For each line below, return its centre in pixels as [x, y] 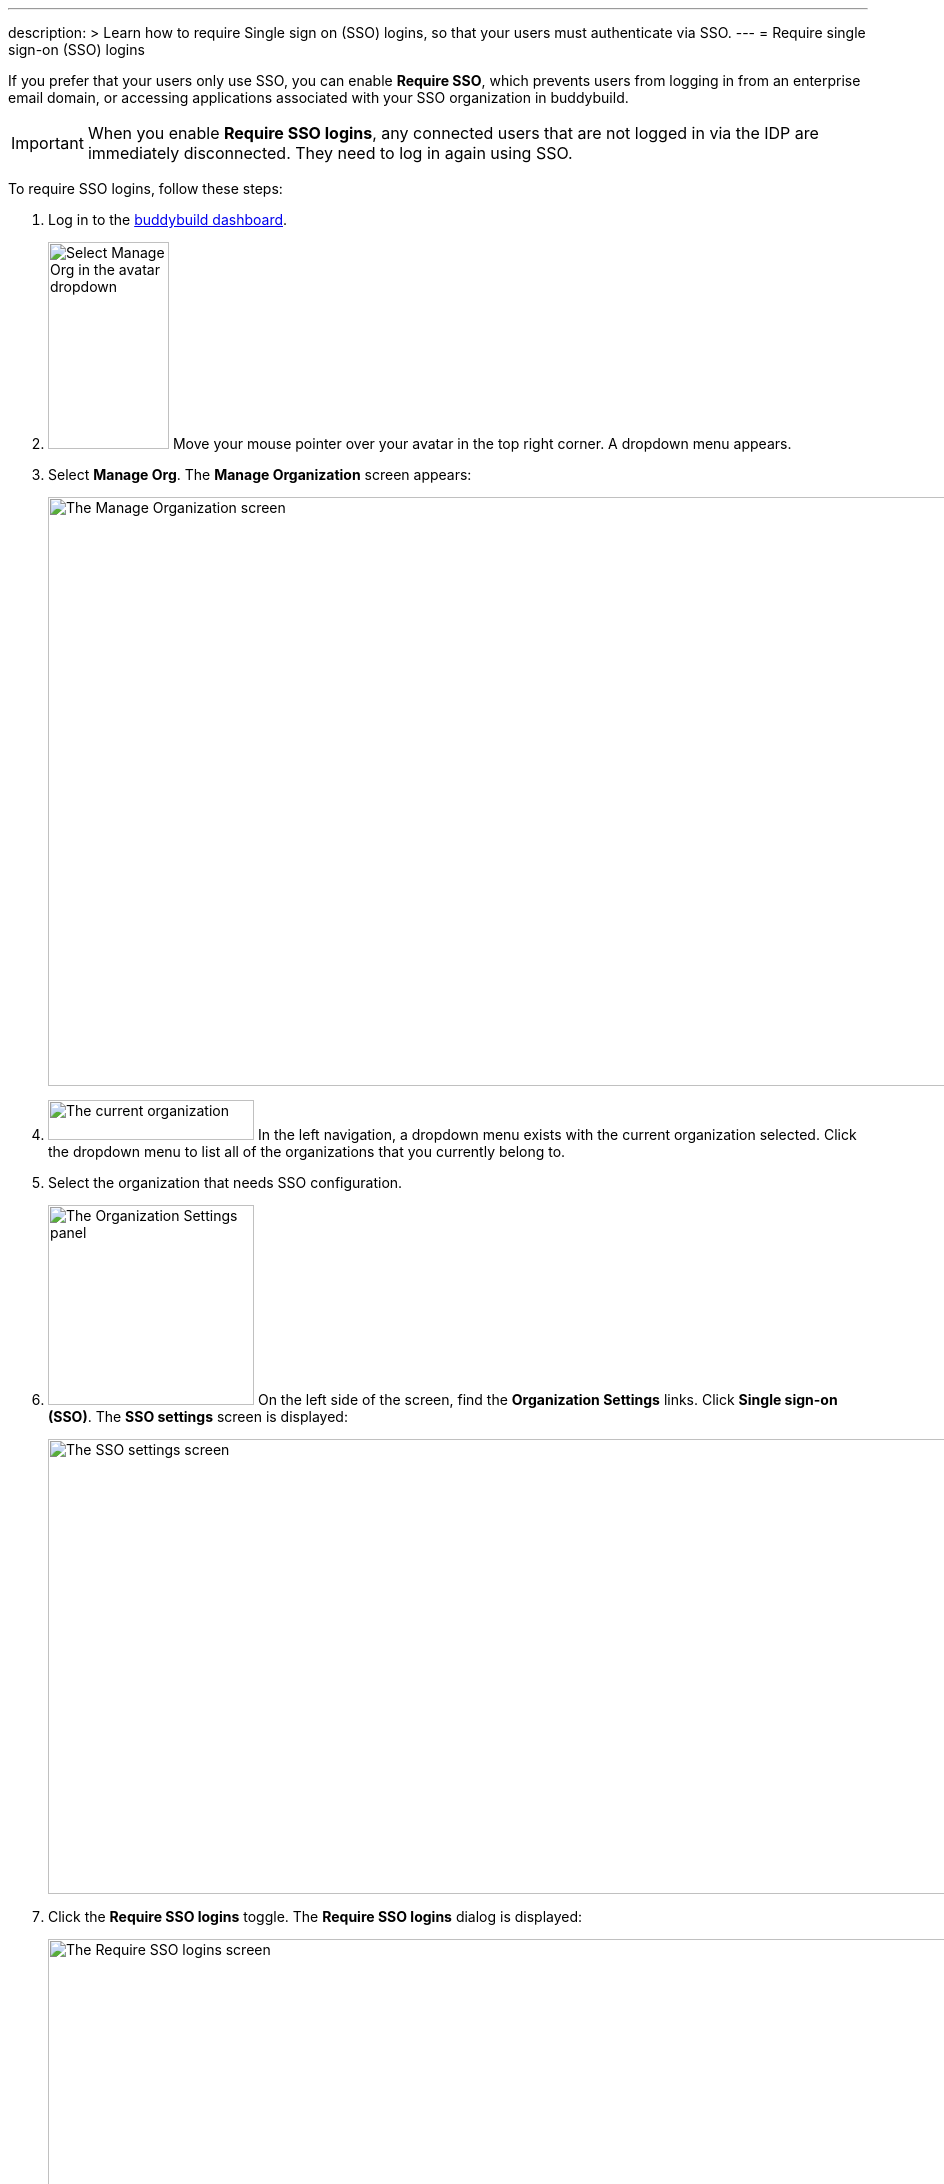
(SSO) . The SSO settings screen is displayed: [198, 1416]
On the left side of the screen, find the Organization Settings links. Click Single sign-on [547, 1399]
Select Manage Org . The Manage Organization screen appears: [260, 474]
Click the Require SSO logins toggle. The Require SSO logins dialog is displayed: [315, 1916]
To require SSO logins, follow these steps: [145, 188]
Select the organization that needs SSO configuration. [225, 1182]
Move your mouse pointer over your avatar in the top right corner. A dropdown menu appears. [482, 443]
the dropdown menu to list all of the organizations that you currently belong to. [307, 1151]
